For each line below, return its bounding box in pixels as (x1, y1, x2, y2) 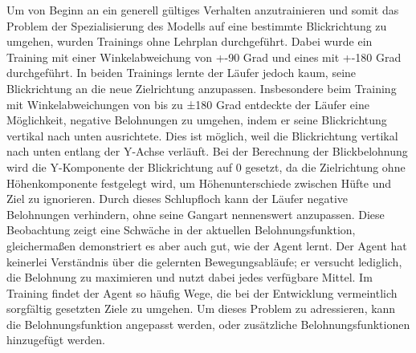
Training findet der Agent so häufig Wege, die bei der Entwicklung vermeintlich (6, 284, 398, 301)
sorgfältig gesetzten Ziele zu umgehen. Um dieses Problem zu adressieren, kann (6, 300, 396, 317)
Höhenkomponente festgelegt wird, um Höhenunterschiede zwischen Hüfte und (6, 174, 392, 191)
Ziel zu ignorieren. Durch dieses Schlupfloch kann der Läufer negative (6, 190, 349, 207)
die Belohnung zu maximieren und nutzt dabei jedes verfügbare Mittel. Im (6, 269, 373, 286)
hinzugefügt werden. (6, 331, 105, 348)
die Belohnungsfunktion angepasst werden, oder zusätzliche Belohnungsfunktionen (6, 315, 410, 332)
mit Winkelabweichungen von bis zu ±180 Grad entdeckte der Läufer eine (6, 95, 369, 112)
